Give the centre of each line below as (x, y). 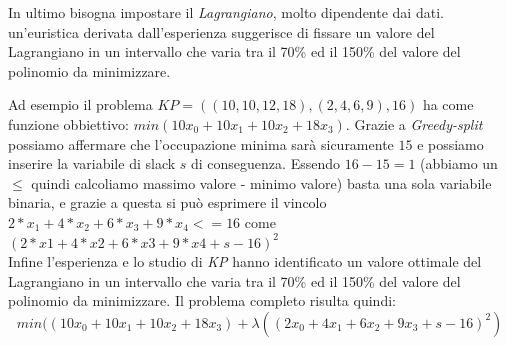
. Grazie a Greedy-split (414, 123)
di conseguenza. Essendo (265, 163)
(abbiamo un (459, 163)
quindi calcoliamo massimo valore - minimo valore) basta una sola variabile (261, 182)
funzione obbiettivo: (68, 123)
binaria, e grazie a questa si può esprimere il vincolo (167, 202)
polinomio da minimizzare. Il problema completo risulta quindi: (202, 300)
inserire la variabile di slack (92, 163)
